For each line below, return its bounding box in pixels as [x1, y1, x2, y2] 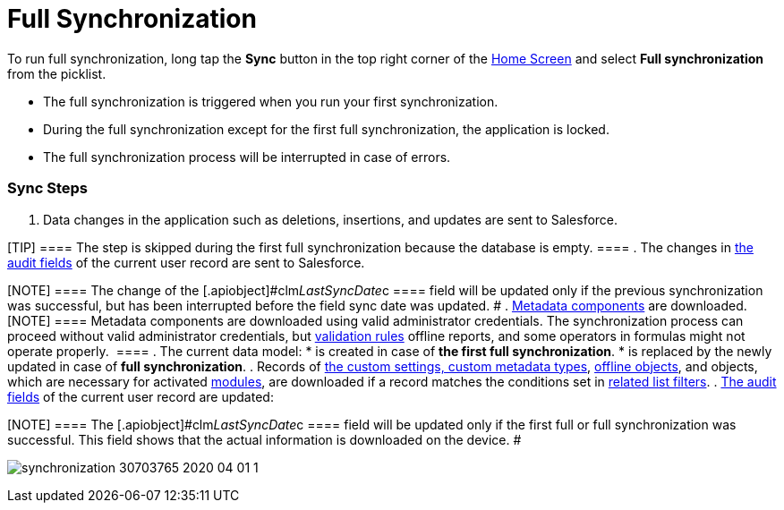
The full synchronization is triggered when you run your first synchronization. [43, 93, 499, 109]
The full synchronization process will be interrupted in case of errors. [43, 149, 451, 165]
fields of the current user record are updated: [7, 388, 274, 404]
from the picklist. [7, 65, 107, 81]
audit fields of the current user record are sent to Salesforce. [7, 254, 365, 270]
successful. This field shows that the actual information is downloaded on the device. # [7, 431, 522, 447]
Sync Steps [7, 179, 89, 198]
